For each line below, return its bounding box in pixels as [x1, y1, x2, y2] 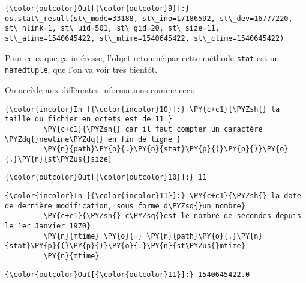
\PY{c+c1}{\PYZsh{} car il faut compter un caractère [43, 124, 263, 133]
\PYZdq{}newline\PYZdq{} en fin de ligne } [5, 135, 181, 144]
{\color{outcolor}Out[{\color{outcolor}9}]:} [5, 4, 190, 13]
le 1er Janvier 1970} [5, 222, 91, 231]
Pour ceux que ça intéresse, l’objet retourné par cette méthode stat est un [5, 51, 280, 64]
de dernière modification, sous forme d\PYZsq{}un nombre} [5, 201, 245, 210]
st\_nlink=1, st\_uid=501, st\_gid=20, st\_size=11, [5, 24, 220, 33]
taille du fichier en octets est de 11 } [5, 115, 173, 124]
